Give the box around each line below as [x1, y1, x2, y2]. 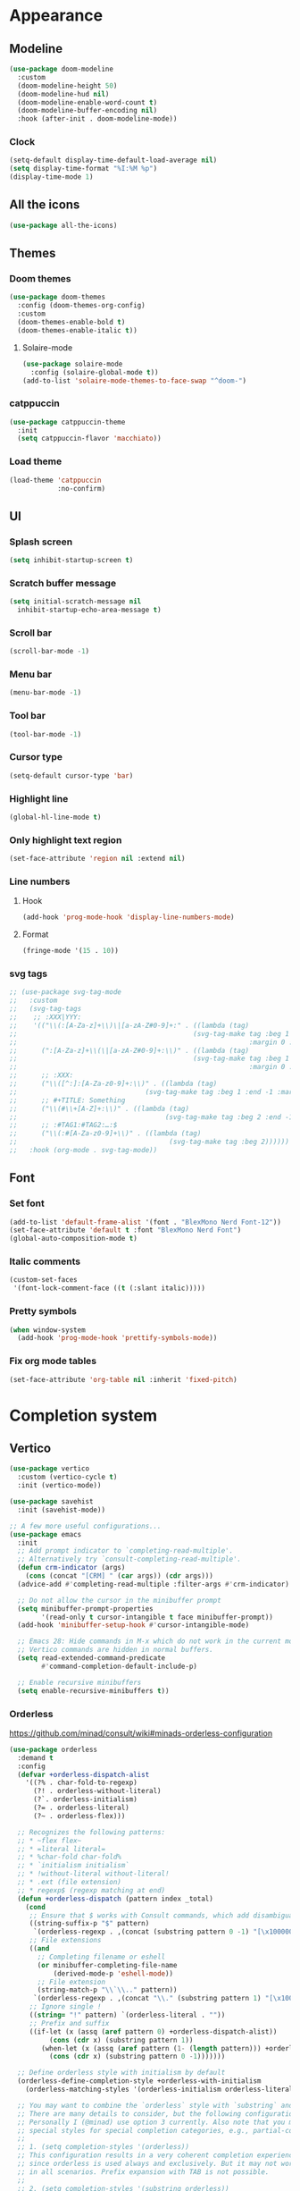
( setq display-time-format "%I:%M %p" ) [9, 164, 158, 173]
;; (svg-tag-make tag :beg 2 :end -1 [9, 1112, 294, 1122]
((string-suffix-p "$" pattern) [29, 1919, 150, 1928]
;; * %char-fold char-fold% [17, 1852, 122, 1862]
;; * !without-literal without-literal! [17, 1869, 170, 1878]
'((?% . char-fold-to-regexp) [25, 1778, 138, 1788]
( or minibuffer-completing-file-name [37, 1960, 178, 1969]
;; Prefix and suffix [29, 2018, 110, 2027]
